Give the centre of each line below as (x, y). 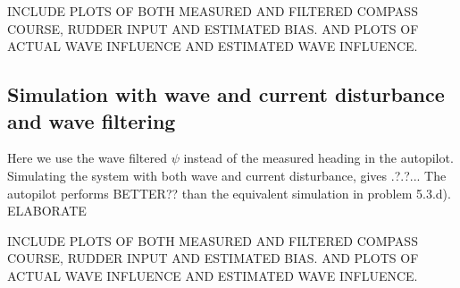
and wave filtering (92, 120)
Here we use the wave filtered (87, 158)
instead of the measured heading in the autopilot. (318, 158)
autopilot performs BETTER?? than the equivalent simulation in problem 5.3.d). (229, 193)
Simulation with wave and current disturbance (226, 94)
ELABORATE (47, 211)
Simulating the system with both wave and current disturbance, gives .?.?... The (227, 175)
